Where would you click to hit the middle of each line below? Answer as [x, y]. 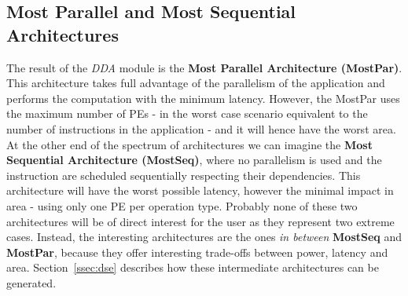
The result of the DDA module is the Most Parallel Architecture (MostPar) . [204, 67]
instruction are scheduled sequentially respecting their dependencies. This [184, 175]
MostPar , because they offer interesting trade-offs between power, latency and [197, 252]
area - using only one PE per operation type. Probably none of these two [182, 205]
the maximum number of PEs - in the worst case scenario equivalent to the [187, 113]
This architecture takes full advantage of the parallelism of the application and [196, 83]
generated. [31, 282]
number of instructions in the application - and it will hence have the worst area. [201, 128]
